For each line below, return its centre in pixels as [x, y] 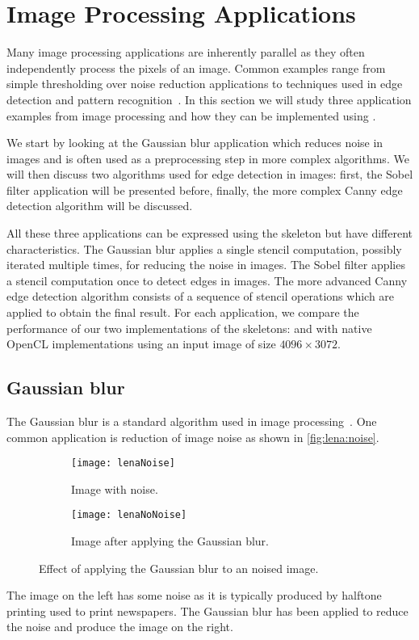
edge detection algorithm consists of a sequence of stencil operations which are [201, 296]
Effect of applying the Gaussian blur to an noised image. [179, 568]
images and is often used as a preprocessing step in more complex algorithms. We [208, 158]
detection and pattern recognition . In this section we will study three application [209, 99]
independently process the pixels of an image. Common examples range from [196, 67]
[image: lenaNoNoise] [129, 515]
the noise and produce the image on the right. [120, 627]
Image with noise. [115, 488]
